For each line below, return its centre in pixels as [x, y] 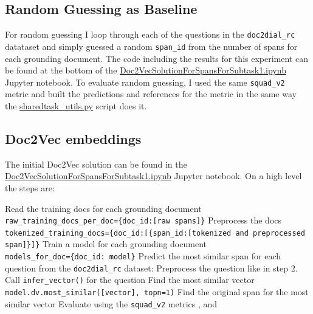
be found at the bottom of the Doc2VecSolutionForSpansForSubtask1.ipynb [146, 70]
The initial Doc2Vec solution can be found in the [96, 164]
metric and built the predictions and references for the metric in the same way [151, 94]
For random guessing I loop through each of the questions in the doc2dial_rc [150, 34]
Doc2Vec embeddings [73, 138]
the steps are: [30, 187]
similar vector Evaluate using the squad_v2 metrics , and [111, 303]
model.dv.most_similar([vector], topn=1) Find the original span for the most [157, 292]
